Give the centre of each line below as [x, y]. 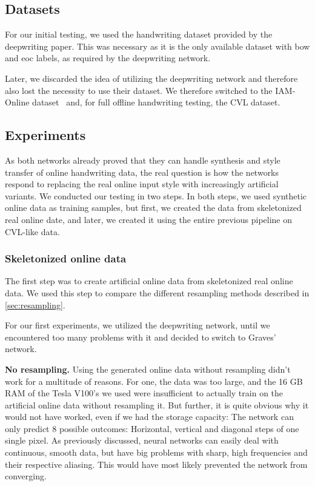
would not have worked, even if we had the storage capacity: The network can [149, 417]
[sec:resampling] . [35, 305]
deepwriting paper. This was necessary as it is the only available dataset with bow [157, 46]
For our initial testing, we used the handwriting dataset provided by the [139, 34]
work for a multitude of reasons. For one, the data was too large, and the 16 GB [154, 381]
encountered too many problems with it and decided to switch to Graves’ [141, 337]
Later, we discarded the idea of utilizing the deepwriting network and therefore [151, 78]
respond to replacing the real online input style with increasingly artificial [142, 184]
